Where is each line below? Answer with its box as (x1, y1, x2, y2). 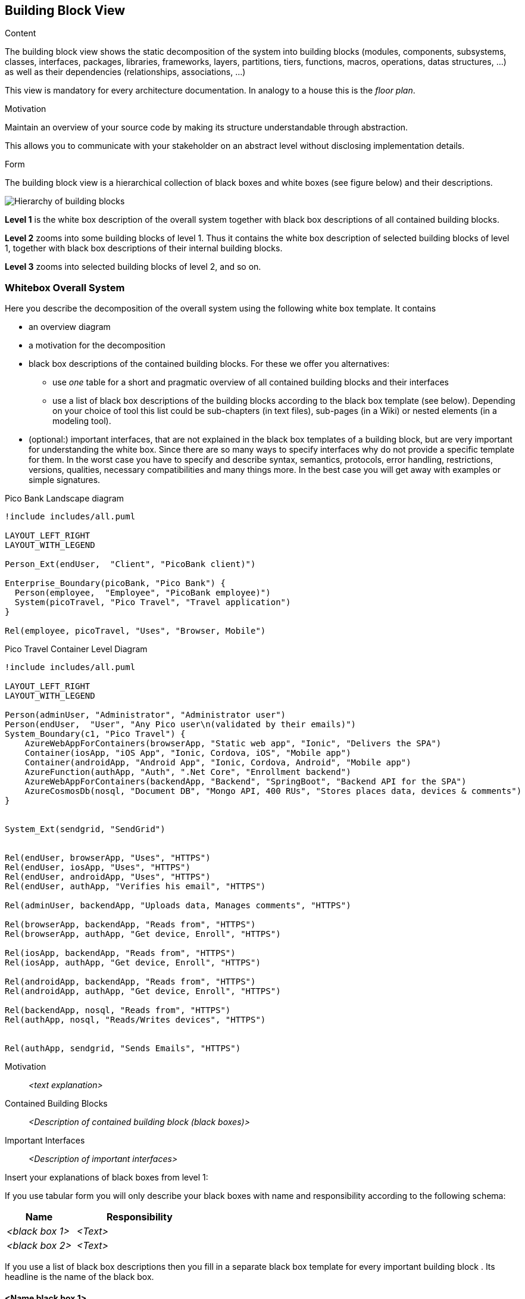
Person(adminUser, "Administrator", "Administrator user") (5, 710, 286, 720)
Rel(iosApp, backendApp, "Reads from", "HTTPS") (5, 948, 236, 958)
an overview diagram (29, 322, 111, 332)
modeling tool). (52, 416, 111, 426)
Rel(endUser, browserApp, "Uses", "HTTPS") (5, 853, 211, 863)
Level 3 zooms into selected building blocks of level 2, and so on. (5, 261, 261, 272)
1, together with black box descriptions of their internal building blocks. (5, 243, 283, 254)
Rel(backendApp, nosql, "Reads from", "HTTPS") (5, 1005, 231, 1015)
